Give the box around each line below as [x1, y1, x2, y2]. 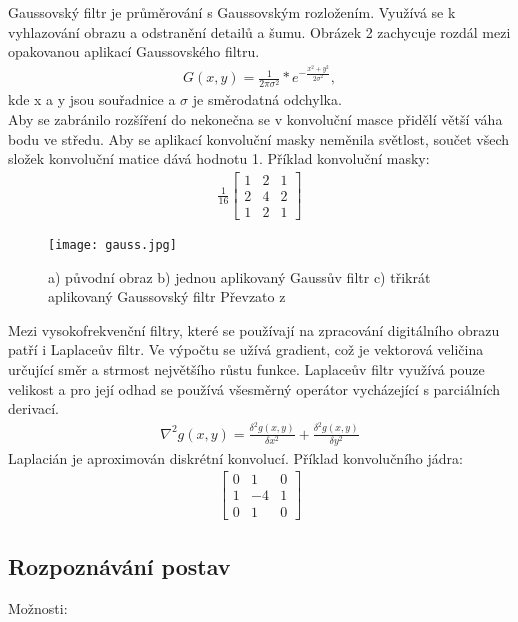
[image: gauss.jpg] [48, 237, 177, 252]
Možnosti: [8, 597, 68, 618]
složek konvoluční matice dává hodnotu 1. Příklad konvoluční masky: [8, 148, 430, 169]
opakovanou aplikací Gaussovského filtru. [8, 41, 260, 62]
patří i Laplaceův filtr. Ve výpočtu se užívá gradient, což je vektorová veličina [8, 339, 484, 360]
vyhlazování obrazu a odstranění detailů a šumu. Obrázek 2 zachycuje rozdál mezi [8, 21, 511, 42]
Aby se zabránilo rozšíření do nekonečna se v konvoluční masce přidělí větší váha [8, 108, 503, 129]
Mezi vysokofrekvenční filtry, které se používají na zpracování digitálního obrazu [8, 319, 500, 340]
